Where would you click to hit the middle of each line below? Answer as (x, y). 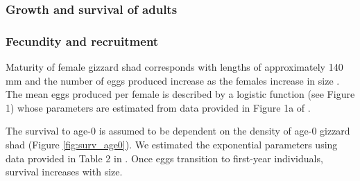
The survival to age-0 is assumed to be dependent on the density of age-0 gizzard (178, 131)
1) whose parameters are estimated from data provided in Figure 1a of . (158, 107)
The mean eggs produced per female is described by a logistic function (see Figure (180, 94)
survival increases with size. (64, 172)
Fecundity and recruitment (82, 41)
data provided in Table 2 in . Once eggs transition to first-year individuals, (164, 158)
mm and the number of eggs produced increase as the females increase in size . (173, 80)
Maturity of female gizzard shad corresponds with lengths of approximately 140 (174, 67)
